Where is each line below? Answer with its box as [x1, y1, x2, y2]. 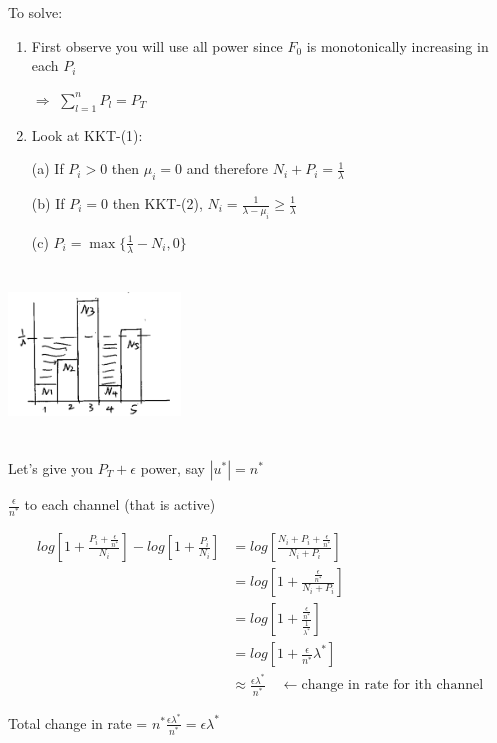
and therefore [186, 158, 269, 179]
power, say [140, 458, 205, 478]
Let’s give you [8, 458, 94, 478]
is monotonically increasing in [306, 35, 489, 56]
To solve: [8, 2, 63, 22]
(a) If [31, 158, 64, 179]
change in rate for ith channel [301, 678, 484, 693]
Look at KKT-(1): [31, 124, 143, 145]
